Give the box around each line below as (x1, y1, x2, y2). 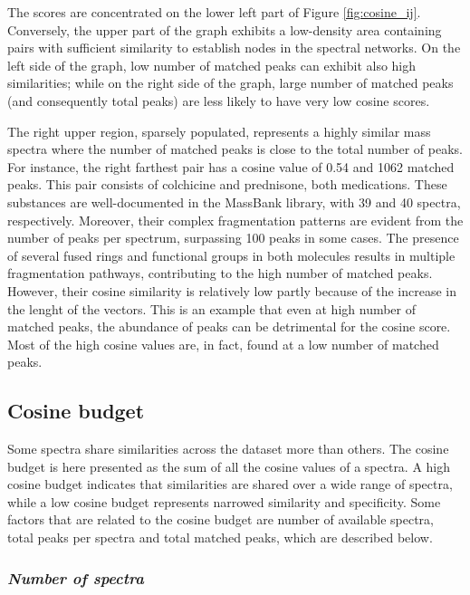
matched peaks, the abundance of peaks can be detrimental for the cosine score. (7, 317, 451, 336)
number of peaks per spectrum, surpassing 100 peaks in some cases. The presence (7, 228, 459, 247)
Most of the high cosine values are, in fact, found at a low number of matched (7, 334, 439, 353)
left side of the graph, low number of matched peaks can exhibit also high (7, 55, 417, 74)
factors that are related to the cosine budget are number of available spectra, (7, 510, 435, 529)
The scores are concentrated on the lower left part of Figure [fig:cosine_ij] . (7, 3, 421, 21)
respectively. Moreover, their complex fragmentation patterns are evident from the (7, 210, 464, 229)
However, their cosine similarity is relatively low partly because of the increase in (7, 281, 457, 300)
